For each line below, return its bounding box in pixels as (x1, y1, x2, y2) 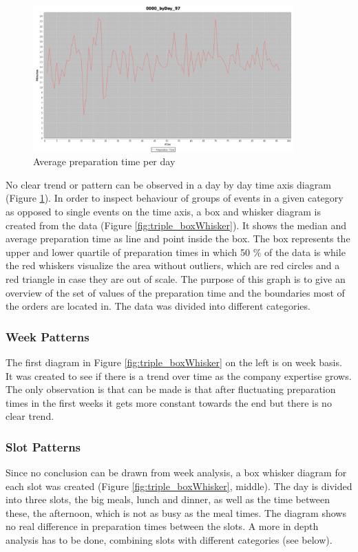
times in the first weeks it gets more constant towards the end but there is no (6, 395, 332, 410)
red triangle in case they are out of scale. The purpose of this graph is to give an (6, 271, 346, 286)
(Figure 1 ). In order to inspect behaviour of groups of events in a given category (6, 191, 344, 205)
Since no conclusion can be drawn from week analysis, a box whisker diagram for (6, 465, 347, 480)
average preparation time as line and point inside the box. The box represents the (6, 231, 350, 246)
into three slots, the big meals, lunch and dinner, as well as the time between (6, 492, 330, 507)
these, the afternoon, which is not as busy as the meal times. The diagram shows (6, 505, 346, 520)
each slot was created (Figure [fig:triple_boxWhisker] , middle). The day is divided (6, 478, 352, 493)
